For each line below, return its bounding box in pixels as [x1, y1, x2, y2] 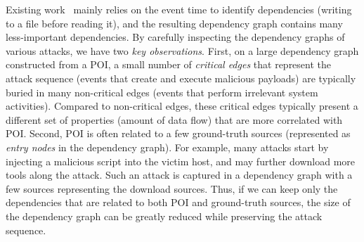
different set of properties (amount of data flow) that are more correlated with [6, 112, 343, 127]
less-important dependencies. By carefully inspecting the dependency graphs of [6, 30, 345, 44]
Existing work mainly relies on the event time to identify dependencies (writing [6, 2, 352, 16]
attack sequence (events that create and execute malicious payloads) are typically [6, 70, 356, 85]
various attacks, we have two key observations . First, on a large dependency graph [6, 43, 359, 58]
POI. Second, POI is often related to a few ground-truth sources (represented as [6, 126, 351, 141]
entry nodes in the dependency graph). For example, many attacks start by [6, 139, 329, 154]
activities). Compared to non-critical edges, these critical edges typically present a [6, 98, 358, 113]
